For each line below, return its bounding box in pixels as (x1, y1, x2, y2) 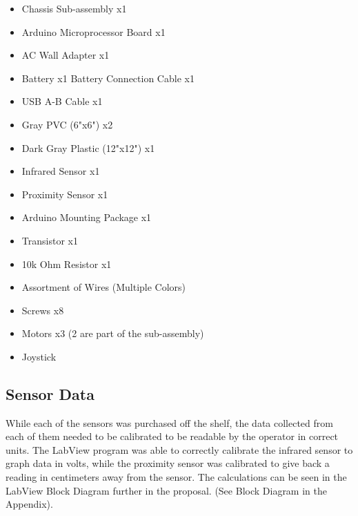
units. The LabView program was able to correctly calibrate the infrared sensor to (6, 442, 353, 457)
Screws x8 (21, 303, 64, 317)
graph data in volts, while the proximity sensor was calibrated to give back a (6, 456, 330, 470)
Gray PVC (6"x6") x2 (21, 117, 113, 131)
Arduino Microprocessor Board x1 (21, 24, 166, 39)
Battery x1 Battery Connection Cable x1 (21, 70, 195, 85)
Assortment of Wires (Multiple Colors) (21, 280, 186, 294)
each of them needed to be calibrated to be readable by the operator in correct (6, 429, 339, 443)
